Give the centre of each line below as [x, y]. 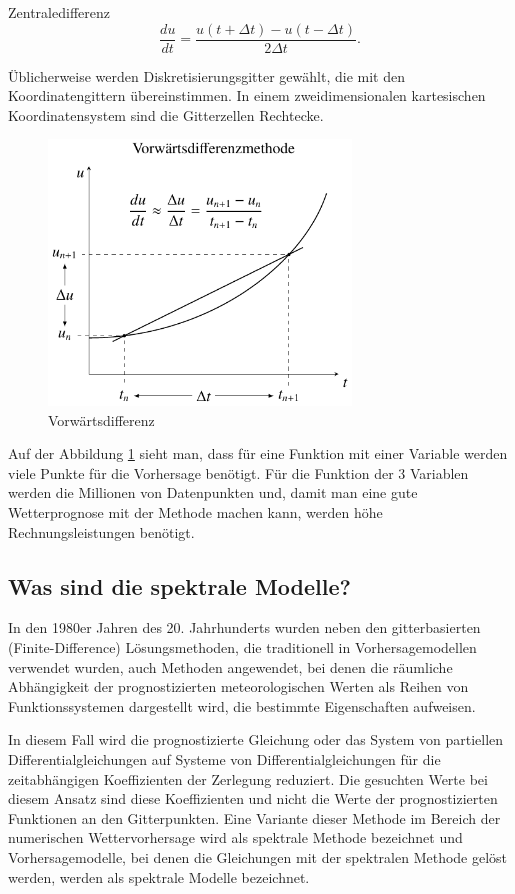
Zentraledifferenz [59, 12]
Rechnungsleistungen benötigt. [101, 531]
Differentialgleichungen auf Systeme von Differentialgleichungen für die [224, 759]
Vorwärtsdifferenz [101, 419]
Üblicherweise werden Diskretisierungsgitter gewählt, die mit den [206, 75]
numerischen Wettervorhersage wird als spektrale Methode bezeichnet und [235, 837]
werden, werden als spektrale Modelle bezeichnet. [159, 876]
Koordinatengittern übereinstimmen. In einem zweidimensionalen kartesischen [247, 95]
